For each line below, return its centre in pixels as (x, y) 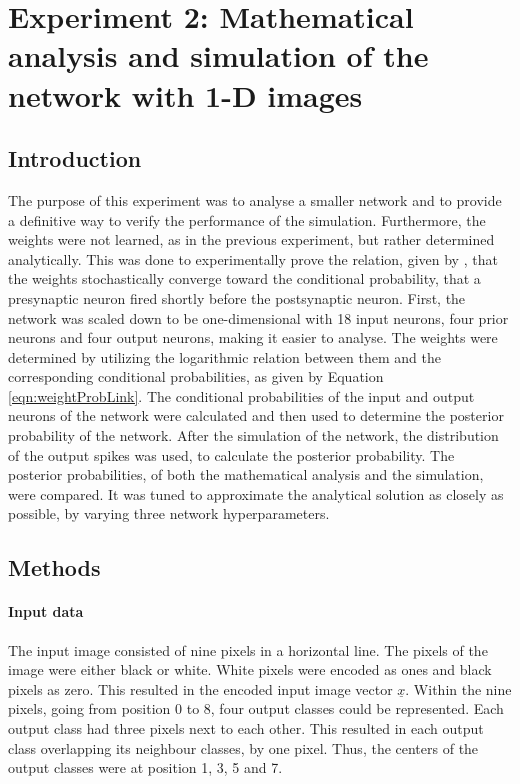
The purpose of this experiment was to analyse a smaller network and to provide (255, 199)
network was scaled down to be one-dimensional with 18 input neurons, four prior (258, 317)
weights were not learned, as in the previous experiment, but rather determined (251, 239)
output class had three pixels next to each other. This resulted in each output (246, 728)
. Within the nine (458, 688)
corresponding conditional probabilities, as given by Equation (196, 376)
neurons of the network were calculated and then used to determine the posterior (256, 415)
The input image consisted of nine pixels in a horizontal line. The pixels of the (248, 649)
